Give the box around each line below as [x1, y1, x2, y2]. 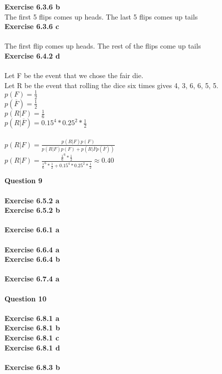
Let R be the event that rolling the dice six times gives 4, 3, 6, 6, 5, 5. [4, 80, 219, 90]
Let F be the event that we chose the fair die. [4, 70, 144, 81]
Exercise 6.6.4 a [4, 244, 60, 254]
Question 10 [4, 293, 46, 303]
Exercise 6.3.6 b [4, 2, 60, 12]
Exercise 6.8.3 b [4, 361, 60, 372]
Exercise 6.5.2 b [4, 205, 60, 215]
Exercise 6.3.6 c [4, 21, 59, 32]
